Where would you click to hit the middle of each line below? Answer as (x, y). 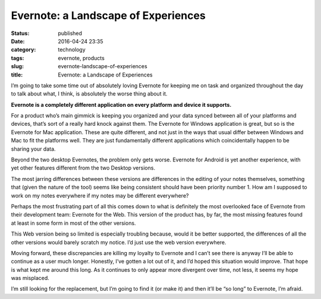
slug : (17, 66)
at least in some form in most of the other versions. (73, 223)
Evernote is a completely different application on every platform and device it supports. (121, 104)
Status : (20, 33)
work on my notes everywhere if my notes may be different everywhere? (100, 195)
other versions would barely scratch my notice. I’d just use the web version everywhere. (119, 242)
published (70, 33)
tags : (18, 58)
